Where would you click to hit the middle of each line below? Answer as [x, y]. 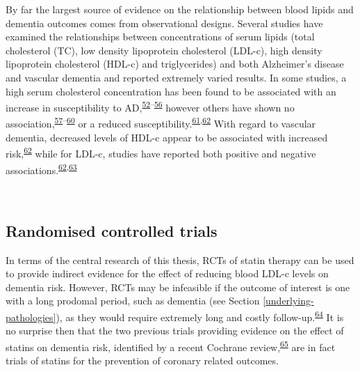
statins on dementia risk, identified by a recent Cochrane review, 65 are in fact [171, 346]
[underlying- [288, 301]
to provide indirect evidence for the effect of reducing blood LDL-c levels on [167, 273]
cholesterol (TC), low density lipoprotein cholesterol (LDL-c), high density [164, 50]
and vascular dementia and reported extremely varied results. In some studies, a [176, 77]
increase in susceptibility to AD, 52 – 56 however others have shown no [150, 106]
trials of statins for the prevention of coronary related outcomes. [142, 361]
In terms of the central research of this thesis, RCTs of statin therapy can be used [180, 259]
